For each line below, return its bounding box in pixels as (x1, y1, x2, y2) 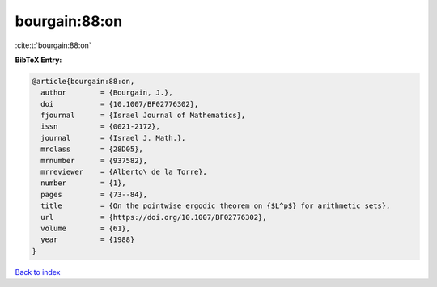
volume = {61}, (40, 224, 131, 233)
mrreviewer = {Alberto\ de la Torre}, (40, 167, 208, 177)
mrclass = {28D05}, (40, 145, 143, 154)
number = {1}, (40, 179, 127, 188)
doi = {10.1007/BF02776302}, (40, 99, 199, 108)
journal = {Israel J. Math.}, (40, 133, 186, 142)
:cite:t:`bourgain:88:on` (15, 40, 92, 50)
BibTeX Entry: (15, 55, 62, 65)
